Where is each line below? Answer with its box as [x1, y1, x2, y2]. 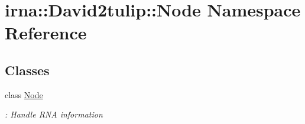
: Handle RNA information [5, 108, 103, 120]
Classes [5, 61, 50, 79]
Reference [5, 21, 87, 45]
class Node [5, 88, 43, 100]
